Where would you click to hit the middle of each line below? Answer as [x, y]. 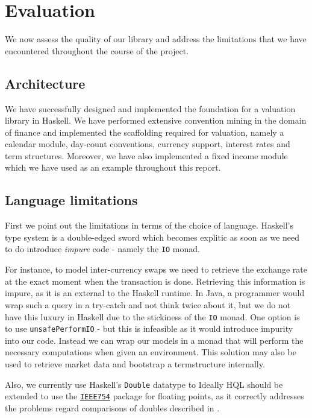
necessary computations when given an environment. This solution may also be [151, 352]
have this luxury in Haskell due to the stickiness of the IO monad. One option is [152, 316]
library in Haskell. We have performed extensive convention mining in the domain [156, 120]
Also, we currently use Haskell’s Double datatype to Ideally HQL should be [144, 384]
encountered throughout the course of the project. [97, 50]
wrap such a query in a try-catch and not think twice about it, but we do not [148, 304]
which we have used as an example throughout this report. [113, 167]
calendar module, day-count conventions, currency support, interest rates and [148, 144]
